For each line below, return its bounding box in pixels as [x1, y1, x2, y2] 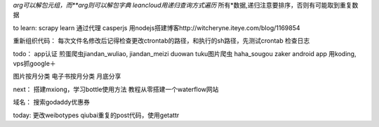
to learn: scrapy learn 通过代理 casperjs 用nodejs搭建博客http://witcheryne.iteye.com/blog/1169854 [13, 23, 301, 32]
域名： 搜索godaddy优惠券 [13, 98, 91, 107]
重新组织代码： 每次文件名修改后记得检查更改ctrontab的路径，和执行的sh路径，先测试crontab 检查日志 [13, 36, 310, 45]
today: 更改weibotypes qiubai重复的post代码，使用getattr [13, 111, 180, 119]
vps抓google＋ [13, 59, 56, 67]
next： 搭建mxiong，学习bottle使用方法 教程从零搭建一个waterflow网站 [13, 85, 219, 93]
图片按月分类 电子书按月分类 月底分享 [13, 72, 121, 81]
